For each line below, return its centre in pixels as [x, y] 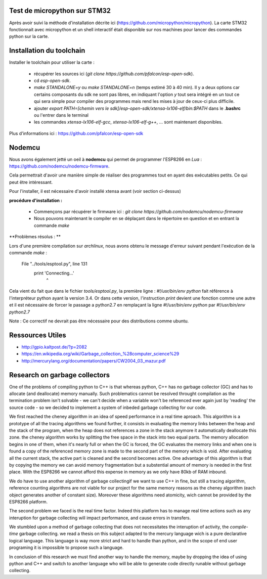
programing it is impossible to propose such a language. [66, 548]
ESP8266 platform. [28, 501]
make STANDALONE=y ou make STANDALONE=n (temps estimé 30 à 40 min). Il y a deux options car [137, 88]
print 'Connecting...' [54, 273]
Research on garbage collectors [59, 375]
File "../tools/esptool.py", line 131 [54, 264]
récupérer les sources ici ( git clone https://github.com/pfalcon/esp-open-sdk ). [114, 74]
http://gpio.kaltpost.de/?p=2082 [54, 347]
